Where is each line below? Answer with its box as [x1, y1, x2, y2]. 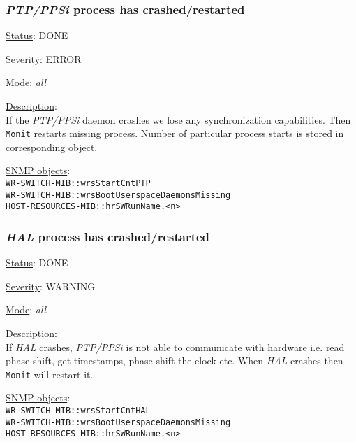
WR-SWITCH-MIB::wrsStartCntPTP [6, 178, 151, 189]
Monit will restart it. [6, 366, 94, 381]
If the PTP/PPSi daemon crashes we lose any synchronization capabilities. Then [6, 112, 351, 127]
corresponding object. [6, 139, 98, 154]
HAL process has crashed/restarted [6, 227, 210, 245]
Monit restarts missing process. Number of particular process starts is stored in [6, 126, 344, 141]
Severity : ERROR [6, 51, 82, 66]
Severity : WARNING [6, 278, 96, 293]
